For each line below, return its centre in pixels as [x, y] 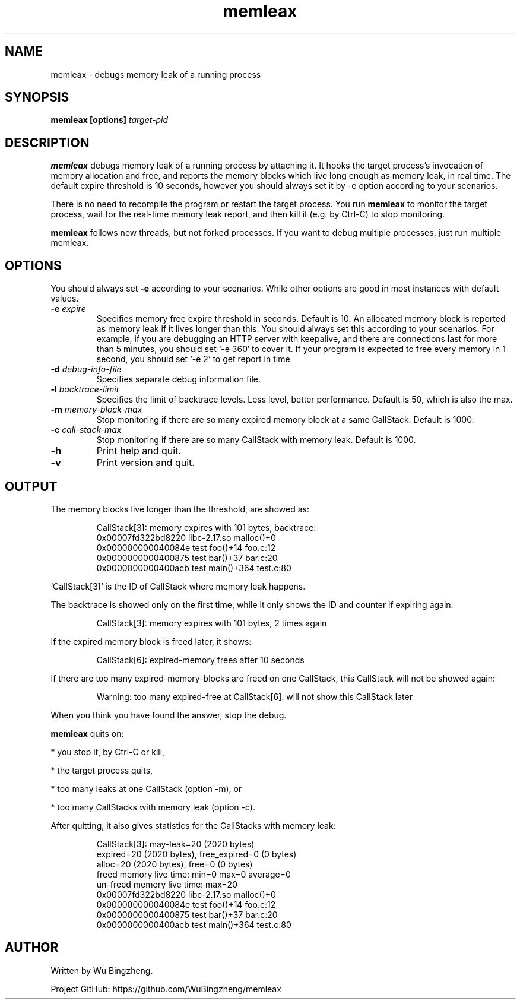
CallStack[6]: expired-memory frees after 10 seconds [200, 660]
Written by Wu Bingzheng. [102, 970]
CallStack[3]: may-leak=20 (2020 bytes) [175, 844]
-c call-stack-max [86, 430]
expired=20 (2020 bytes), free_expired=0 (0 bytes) [196, 854]
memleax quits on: [87, 733]
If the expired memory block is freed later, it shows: [151, 641]
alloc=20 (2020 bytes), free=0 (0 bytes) [175, 864]
